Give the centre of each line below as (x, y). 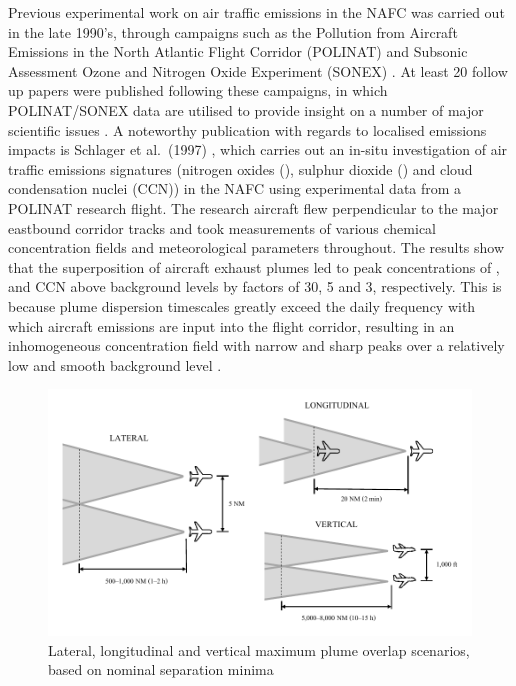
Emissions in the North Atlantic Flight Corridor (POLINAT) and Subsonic (238, 51)
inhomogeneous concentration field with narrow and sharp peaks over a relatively (256, 345)
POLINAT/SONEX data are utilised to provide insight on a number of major (246, 109)
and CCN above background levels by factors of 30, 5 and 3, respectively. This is (255, 286)
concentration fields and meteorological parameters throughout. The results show (256, 247)
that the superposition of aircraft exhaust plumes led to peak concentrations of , (254, 266)
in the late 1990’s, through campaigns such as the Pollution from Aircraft (233, 31)
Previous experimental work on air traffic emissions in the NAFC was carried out (256, 12)
